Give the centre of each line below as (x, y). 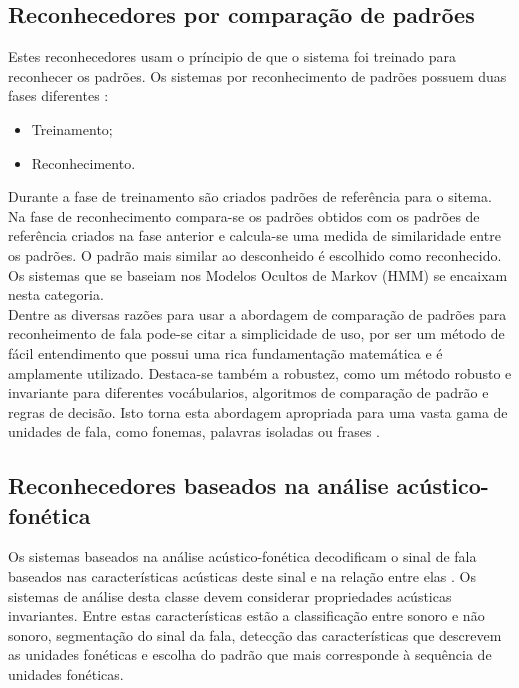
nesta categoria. (56, 294)
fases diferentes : (58, 95)
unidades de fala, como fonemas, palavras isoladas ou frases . (194, 431)
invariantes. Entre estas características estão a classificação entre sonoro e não (246, 615)
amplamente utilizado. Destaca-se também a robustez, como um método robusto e (260, 372)
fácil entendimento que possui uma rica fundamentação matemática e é (225, 352)
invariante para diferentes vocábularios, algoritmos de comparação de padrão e (248, 392)
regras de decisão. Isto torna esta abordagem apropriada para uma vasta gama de (258, 411)
